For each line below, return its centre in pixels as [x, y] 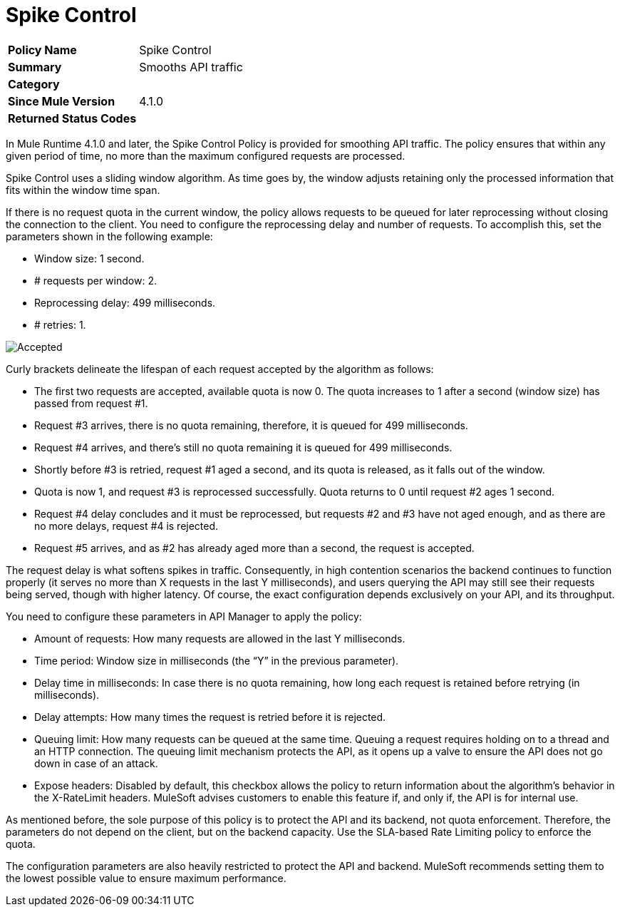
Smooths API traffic [191, 67]
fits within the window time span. [83, 190]
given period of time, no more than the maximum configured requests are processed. [206, 155]
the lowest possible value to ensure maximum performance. [146, 878]
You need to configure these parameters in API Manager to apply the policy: [184, 616]
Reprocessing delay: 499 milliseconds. [125, 302]
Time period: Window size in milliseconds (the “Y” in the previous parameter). [217, 660]
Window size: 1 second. [89, 258]
